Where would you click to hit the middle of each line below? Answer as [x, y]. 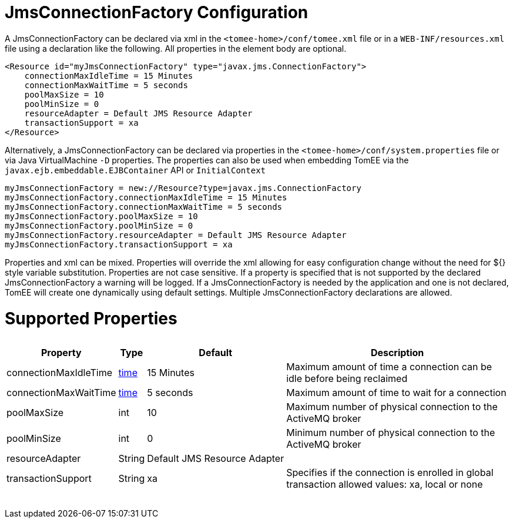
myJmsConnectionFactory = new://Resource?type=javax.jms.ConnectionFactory [183, 188]
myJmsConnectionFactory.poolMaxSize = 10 [101, 216]
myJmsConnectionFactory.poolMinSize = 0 [99, 225]
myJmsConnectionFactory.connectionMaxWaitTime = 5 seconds [144, 207]
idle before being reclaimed [347, 378]
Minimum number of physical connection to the [391, 432]
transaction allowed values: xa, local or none [385, 484]
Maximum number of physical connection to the [392, 406]
